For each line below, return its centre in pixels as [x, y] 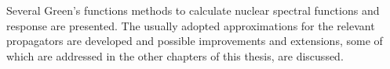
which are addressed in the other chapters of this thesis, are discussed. [175, 55]
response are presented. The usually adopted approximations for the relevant [191, 25]
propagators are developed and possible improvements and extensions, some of [195, 41]
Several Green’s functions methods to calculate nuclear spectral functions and [193, 10]
